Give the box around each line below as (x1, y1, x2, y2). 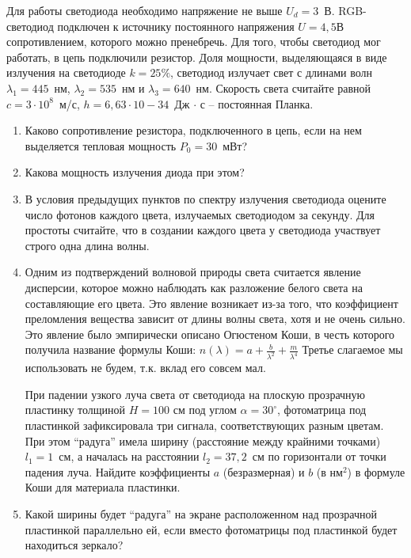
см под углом (173, 401, 237, 418)
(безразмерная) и (223, 463, 305, 480)
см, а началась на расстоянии (59, 448, 200, 465)
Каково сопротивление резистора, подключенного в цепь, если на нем (25, 122, 362, 139)
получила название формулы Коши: (25, 341, 196, 358)
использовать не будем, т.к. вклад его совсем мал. (25, 359, 266, 376)
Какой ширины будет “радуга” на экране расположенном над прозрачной (25, 505, 377, 522)
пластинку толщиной (25, 401, 126, 418)
